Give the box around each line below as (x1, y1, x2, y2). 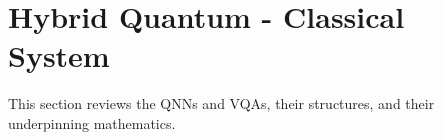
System (8, 35, 110, 76)
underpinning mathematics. (8, 112, 176, 133)
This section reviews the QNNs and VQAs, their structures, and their (8, 93, 435, 114)
